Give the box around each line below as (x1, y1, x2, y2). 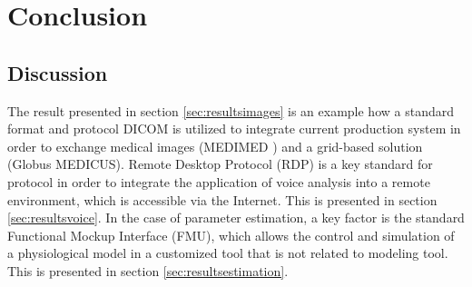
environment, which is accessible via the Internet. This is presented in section (7, 190, 438, 209)
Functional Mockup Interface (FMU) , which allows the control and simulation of (7, 225, 455, 244)
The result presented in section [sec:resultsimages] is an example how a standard (7, 101, 454, 120)
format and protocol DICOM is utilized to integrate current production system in (7, 119, 461, 138)
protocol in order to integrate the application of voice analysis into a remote (7, 172, 430, 191)
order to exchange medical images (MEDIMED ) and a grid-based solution (7, 136, 423, 155)
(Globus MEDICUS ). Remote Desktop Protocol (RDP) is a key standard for (7, 154, 433, 173)
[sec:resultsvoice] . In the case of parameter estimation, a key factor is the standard (7, 208, 465, 227)
